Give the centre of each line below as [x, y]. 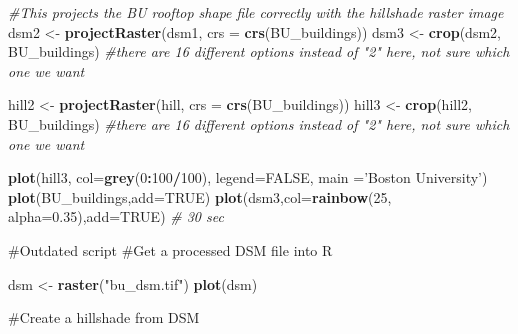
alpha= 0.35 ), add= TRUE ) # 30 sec [116, 216]
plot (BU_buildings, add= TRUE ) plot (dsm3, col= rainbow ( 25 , [200, 196]
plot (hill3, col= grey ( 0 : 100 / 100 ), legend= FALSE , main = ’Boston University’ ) [248, 177]
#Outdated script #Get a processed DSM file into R [170, 249]
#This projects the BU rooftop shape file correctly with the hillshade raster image [256, 12]
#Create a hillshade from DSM [104, 317]
